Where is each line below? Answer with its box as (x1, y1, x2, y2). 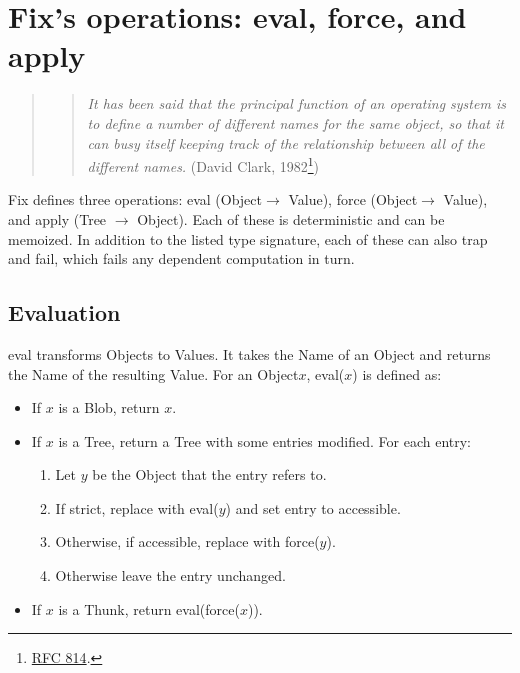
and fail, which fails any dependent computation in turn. (8, 248, 355, 269)
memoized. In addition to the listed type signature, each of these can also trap (8, 228, 488, 249)
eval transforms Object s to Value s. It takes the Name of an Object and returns (8, 343, 491, 364)
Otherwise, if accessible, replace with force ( (55, 531, 320, 552)
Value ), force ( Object (288, 189, 418, 210)
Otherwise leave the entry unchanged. (55, 565, 286, 586)
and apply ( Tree (8, 208, 107, 229)
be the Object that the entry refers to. (92, 464, 327, 485)
